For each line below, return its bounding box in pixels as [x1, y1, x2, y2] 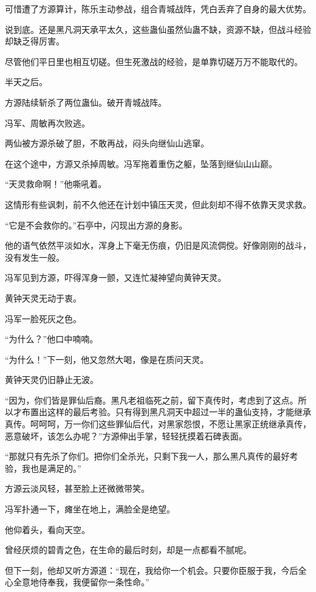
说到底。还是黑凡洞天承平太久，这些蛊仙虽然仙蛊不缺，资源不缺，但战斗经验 [5, 22, 311, 35]
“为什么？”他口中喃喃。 [5, 332, 98, 345]
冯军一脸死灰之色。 [5, 312, 81, 325]
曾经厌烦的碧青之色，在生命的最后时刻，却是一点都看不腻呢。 [5, 543, 252, 556]
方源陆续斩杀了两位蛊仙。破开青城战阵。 [5, 95, 167, 108]
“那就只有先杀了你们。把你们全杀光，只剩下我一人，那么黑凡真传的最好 [5, 450, 290, 463]
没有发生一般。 [5, 250, 64, 263]
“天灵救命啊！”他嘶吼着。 [5, 177, 107, 190]
